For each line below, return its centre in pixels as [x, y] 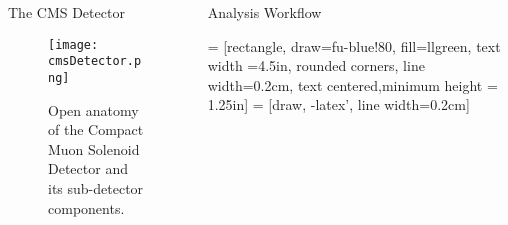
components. [86, 207]
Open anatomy [93, 109]
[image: [73, 44]
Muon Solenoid [94, 148]
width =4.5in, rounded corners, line [316, 65]
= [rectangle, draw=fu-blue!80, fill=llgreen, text [354, 45]
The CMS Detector [66, 12]
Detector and [88, 168]
